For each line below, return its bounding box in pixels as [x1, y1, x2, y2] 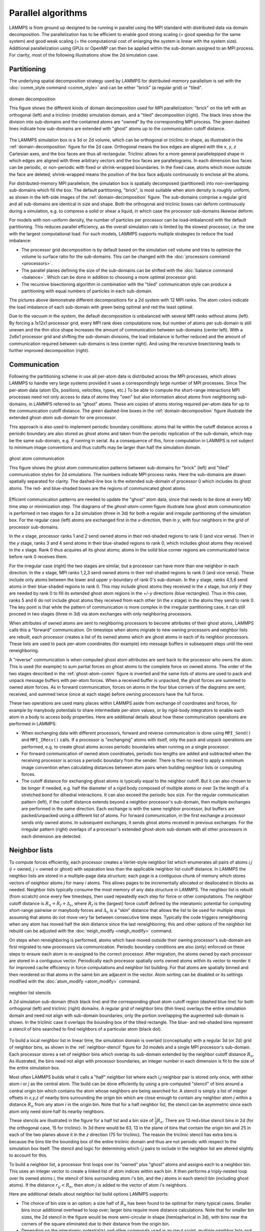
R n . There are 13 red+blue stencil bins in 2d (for [157, 1118, 254, 1125]
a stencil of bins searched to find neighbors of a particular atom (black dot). [9, 1026, 162, 1032]
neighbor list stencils [9, 990, 51, 996]
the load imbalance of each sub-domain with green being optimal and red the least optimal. [9, 304, 194, 310]
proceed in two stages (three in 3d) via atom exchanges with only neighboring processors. [9, 611, 192, 617]
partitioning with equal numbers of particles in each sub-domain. [21, 288, 153, 294]
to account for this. [9, 1152, 48, 1158]
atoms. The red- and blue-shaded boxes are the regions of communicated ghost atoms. [9, 485, 186, 491]
